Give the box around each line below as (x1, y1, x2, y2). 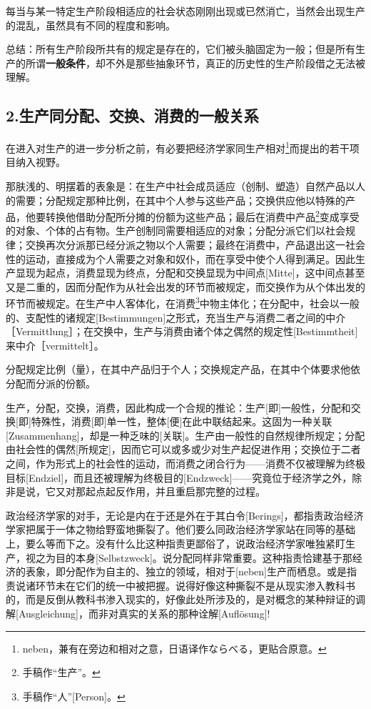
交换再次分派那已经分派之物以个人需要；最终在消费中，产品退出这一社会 (25, 237, 365, 252)
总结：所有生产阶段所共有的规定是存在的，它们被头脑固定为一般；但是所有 (6, 41, 355, 56)
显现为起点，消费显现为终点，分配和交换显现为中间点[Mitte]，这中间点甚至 (15, 265, 365, 280)
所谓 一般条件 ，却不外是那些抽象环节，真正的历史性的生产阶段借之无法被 (25, 55, 365, 70)
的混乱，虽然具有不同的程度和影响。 (6, 17, 176, 32)
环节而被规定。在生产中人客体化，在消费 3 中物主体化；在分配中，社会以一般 (6, 294, 360, 311)
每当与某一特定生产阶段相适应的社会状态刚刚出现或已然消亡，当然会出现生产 (6, 4, 365, 18)
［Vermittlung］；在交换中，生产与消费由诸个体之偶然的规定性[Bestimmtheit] (6, 324, 358, 339)
